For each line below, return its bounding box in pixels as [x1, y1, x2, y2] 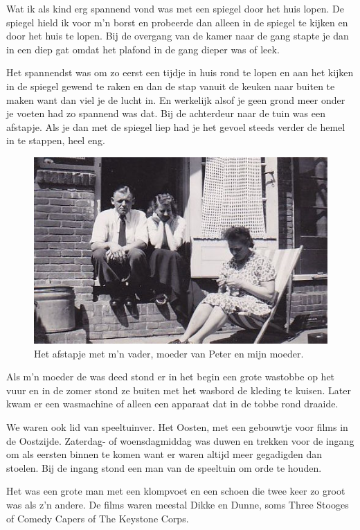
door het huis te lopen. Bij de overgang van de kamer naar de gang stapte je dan [6, 28, 349, 43]
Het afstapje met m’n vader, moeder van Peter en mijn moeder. [34, 346, 304, 360]
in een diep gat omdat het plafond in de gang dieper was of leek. [6, 42, 280, 56]
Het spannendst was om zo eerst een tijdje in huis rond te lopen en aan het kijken [6, 65, 354, 80]
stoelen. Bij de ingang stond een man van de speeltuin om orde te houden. [6, 460, 322, 475]
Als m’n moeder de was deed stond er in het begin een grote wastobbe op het [6, 369, 335, 384]
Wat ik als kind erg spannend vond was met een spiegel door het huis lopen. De [6, 1, 344, 15]
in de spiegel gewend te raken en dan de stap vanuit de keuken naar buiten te [6, 78, 335, 93]
